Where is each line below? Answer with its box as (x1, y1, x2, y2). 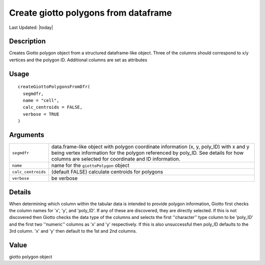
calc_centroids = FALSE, (23, 104, 83, 110)
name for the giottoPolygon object (51, 162, 130, 169)
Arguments (9, 131, 45, 139)
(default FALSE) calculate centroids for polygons (51, 169, 163, 175)
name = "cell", (23, 98, 59, 103)
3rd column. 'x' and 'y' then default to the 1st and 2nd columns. (9, 228, 137, 234)
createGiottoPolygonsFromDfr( (18, 84, 91, 90)
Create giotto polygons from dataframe (9, 7, 172, 18)
